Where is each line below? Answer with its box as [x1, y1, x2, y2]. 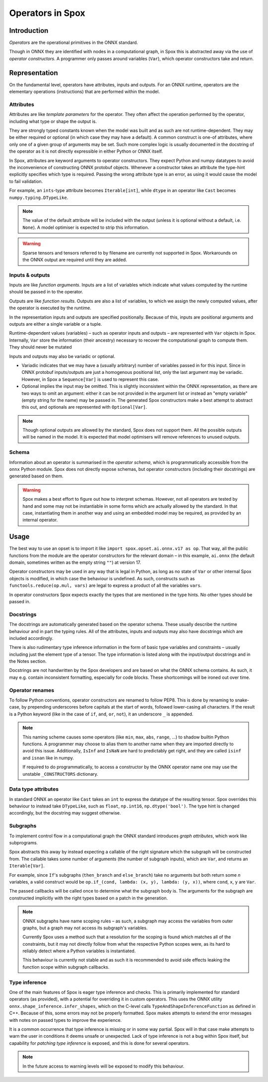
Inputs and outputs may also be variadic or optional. [9, 353, 116, 359]
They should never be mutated [9, 344, 72, 350]
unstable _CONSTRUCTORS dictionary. [22, 771, 99, 777]
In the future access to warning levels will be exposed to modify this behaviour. [22, 1063, 185, 1069]
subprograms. [9, 839, 38, 845]
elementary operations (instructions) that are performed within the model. [9, 89, 160, 94]
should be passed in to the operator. [9, 289, 83, 295]
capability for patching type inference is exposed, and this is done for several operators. [9, 1040, 190, 1046]
